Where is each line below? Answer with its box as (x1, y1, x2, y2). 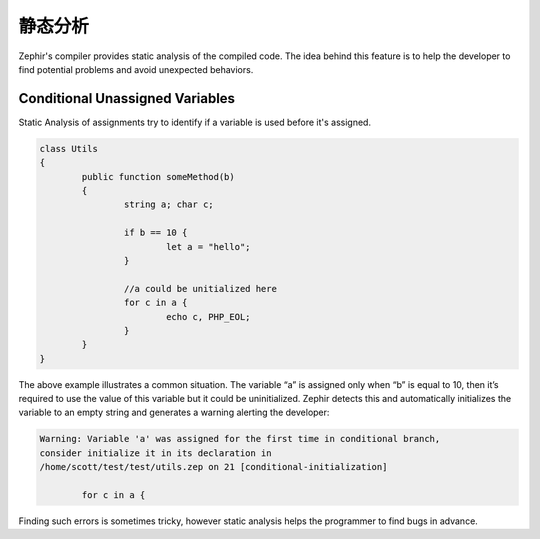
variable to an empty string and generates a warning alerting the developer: (18, 406, 330, 419)
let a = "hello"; (165, 241, 251, 252)
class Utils (39, 143, 99, 154)
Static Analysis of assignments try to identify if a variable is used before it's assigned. (18, 116, 372, 128)
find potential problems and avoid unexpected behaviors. (18, 63, 254, 75)
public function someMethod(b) (81, 171, 235, 182)
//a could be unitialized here (123, 283, 277, 294)
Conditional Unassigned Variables (18, 90, 235, 107)
